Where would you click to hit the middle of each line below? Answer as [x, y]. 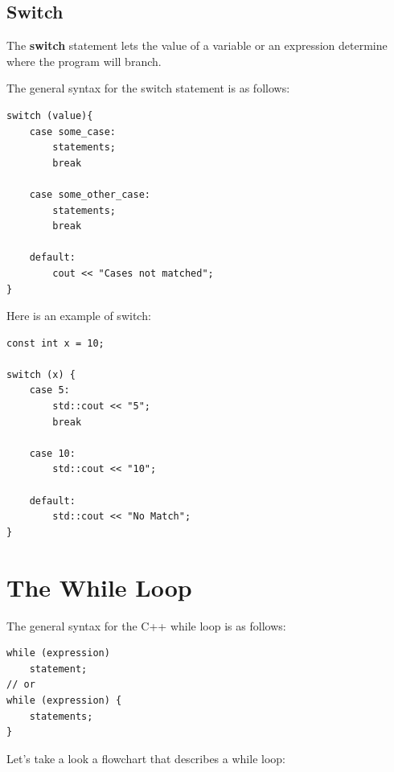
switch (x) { [41, 374]
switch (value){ [50, 115]
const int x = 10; [55, 343]
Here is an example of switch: [79, 316]
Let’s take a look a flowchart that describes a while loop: [146, 758]
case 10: [52, 453]
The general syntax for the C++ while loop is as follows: [146, 625]
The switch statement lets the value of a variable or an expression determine [197, 45]
